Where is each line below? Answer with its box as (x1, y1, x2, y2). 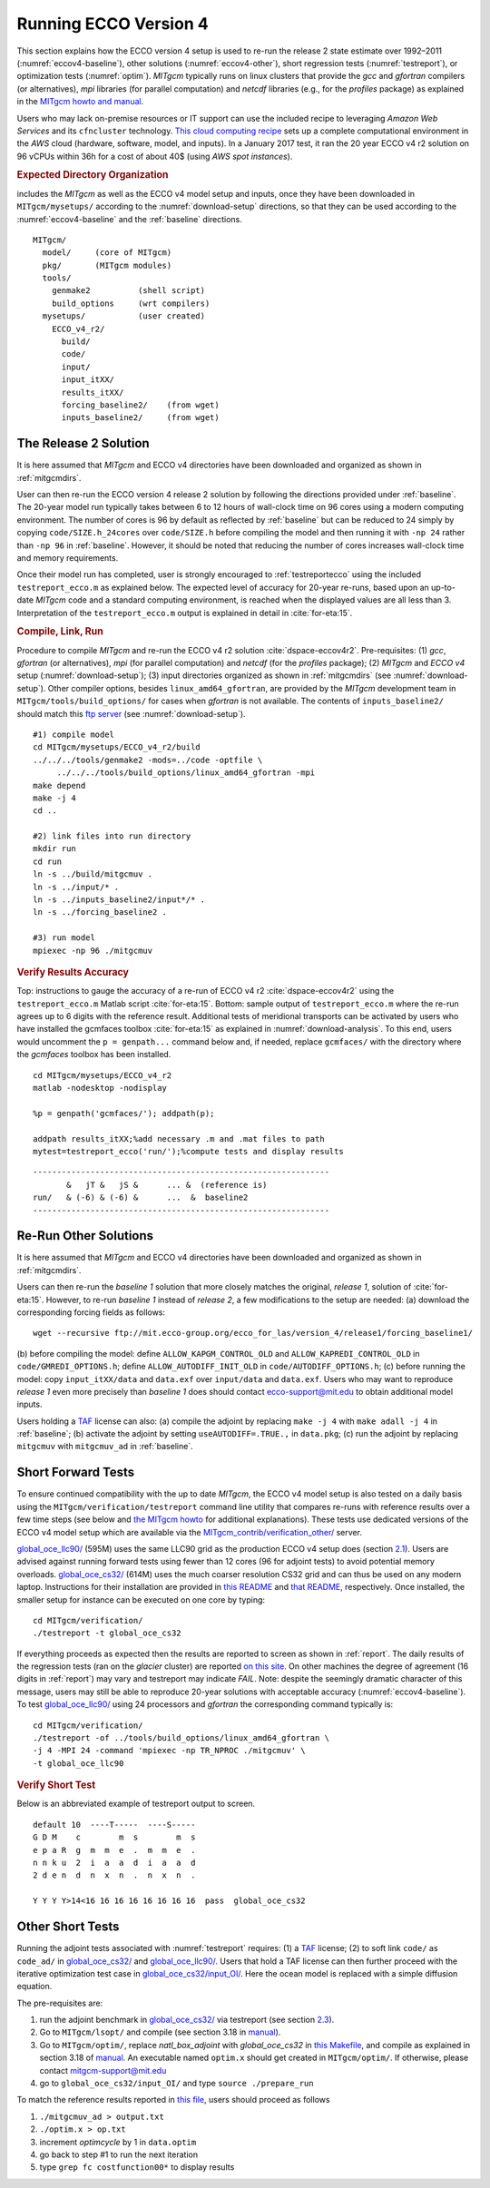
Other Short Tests (16, 1919, 120, 1935)
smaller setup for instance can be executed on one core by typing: (16, 1594, 266, 1605)
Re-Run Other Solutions (16, 1228, 154, 1243)
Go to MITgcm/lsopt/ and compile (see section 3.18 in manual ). (39, 2026, 281, 2037)
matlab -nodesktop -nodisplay (33, 1083, 168, 1093)
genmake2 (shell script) (51, 286, 206, 296)
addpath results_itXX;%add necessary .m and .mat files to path (33, 1133, 326, 1143)
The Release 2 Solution (16, 436, 150, 451)
